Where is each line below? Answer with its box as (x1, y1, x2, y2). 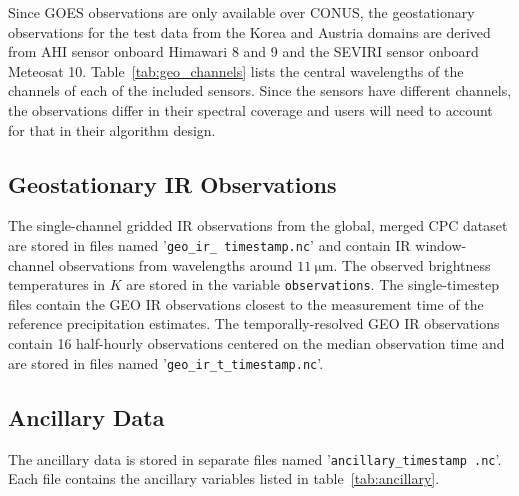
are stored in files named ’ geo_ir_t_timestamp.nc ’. (8, 352, 324, 373)
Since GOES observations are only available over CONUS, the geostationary (8, 2, 475, 22)
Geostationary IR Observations (8, 168, 337, 199)
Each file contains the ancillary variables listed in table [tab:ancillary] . (8, 468, 440, 489)
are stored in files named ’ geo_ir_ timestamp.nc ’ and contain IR (8, 234, 411, 255)
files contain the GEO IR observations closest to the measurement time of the (8, 293, 484, 314)
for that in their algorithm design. (8, 119, 216, 140)
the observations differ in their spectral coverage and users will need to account (8, 99, 493, 120)
